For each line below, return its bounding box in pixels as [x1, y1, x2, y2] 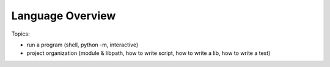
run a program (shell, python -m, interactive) [26, 41, 139, 48]
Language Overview [11, 9, 116, 22]
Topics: [11, 30, 30, 37]
